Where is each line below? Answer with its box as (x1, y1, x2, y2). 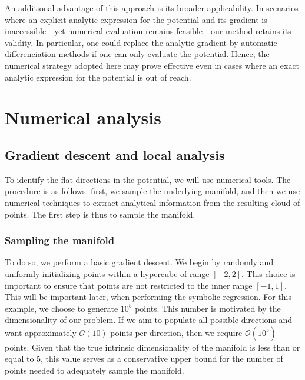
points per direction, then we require (110, 326, 243, 338)
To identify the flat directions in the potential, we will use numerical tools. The (5, 173, 291, 185)
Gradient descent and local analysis (5, 145, 225, 164)
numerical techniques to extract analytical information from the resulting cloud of (5, 196, 300, 208)
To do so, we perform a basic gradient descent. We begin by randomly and (5, 256, 274, 268)
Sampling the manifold (5, 233, 115, 248)
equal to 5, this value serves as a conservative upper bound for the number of (5, 352, 283, 365)
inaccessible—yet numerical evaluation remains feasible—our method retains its (5, 25, 291, 37)
